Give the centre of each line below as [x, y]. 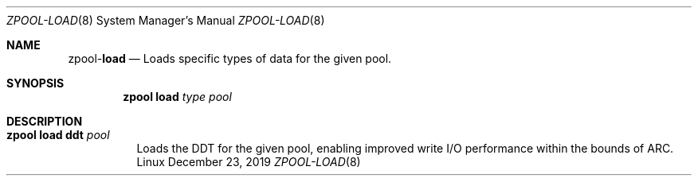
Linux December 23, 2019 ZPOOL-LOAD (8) [249, 162]
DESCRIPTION [45, 121]
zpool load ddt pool [58, 135]
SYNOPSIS [35, 83]
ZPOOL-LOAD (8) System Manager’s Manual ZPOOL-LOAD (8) [166, 20]
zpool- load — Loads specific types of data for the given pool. [230, 58]
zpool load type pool [177, 97]
